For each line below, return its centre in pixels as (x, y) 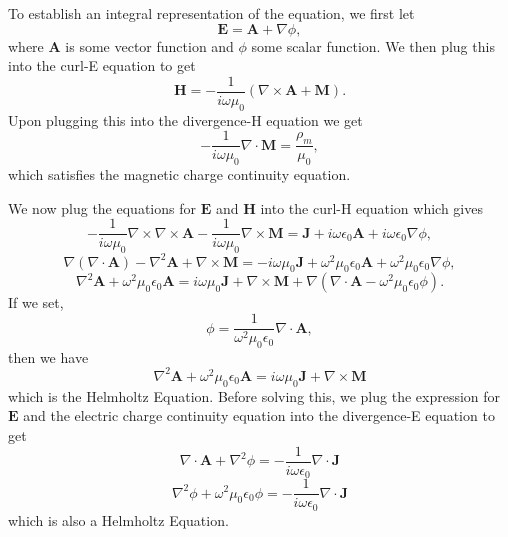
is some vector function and (149, 45)
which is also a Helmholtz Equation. (118, 519)
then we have (48, 356)
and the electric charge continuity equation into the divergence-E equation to (259, 415)
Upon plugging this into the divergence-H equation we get (185, 119)
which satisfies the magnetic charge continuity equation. (179, 174)
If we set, (36, 302)
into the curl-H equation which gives (371, 207)
